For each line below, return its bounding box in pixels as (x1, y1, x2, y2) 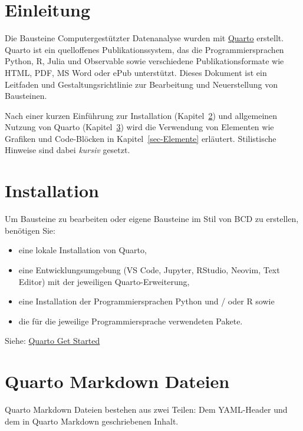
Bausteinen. (5, 89, 47, 102)
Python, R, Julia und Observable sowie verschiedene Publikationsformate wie (5, 55, 284, 67)
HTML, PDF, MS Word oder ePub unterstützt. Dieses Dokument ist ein (5, 66, 267, 78)
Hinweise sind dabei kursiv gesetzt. (5, 144, 130, 156)
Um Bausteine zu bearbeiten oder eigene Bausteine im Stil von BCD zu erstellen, (5, 213, 299, 225)
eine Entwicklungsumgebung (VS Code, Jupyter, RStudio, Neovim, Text (18, 263, 280, 276)
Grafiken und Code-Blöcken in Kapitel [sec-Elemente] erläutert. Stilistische (5, 132, 276, 144)
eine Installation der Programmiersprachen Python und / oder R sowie (18, 295, 275, 307)
